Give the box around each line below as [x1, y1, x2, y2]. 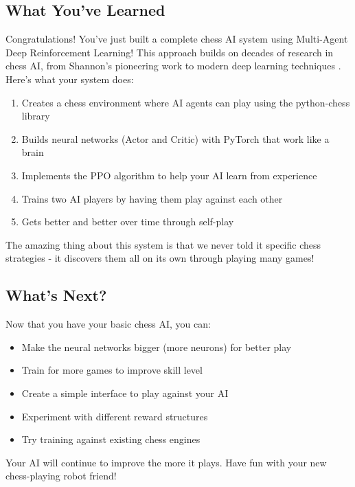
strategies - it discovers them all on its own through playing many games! [5, 251, 314, 265]
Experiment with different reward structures [21, 409, 208, 423]
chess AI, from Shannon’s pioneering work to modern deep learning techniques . [5, 58, 341, 73]
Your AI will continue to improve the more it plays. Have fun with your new [5, 455, 327, 469]
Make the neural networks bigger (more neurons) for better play [21, 339, 292, 354]
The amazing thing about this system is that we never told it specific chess [5, 237, 321, 251]
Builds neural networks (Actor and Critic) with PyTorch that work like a [21, 131, 330, 146]
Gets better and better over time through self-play [21, 214, 234, 229]
